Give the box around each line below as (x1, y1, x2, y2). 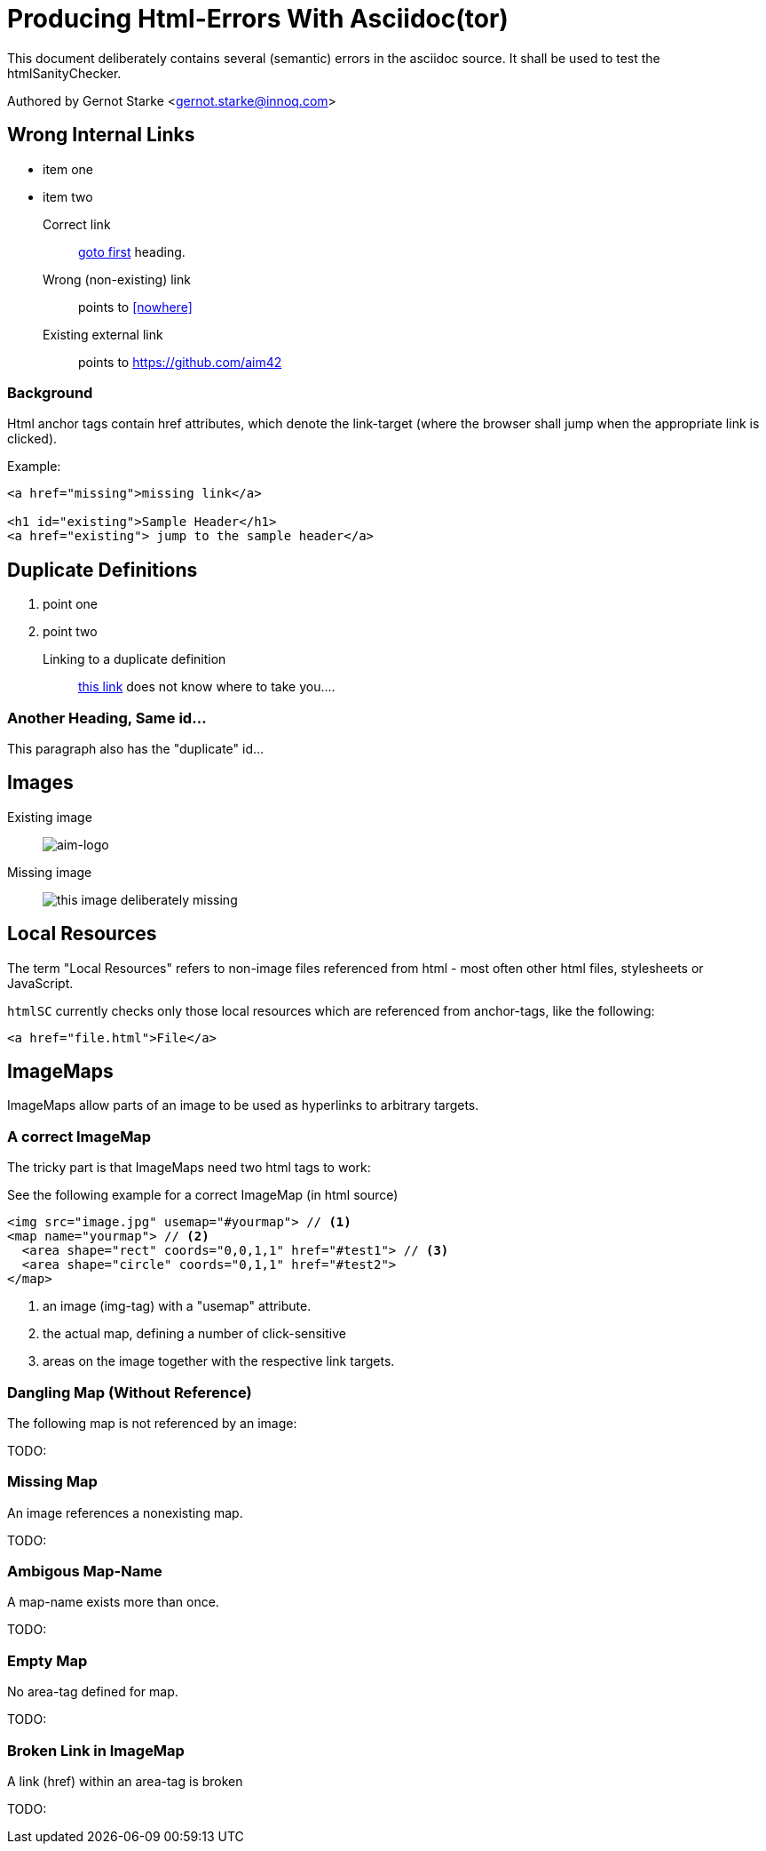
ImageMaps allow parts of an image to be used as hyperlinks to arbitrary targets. (7, 1097, 479, 1113)
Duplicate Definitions (7, 558, 198, 581)
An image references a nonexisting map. (7, 1504, 243, 1520)
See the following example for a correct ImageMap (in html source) (7, 1187, 399, 1203)
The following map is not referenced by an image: (7, 1415, 297, 1431)
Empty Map (7, 1651, 88, 1670)
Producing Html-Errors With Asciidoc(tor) (7, 4, 509, 34)
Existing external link (43, 326, 163, 342)
